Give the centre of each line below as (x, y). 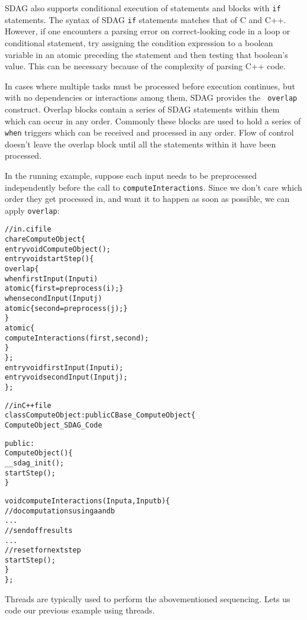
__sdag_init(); (35, 463)
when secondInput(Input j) (54, 299)
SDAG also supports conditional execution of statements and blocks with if (143, 8)
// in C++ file (28, 405)
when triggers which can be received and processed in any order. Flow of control (149, 132)
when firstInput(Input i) (51, 279)
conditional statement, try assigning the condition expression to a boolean (139, 42)
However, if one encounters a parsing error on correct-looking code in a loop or (148, 31)
